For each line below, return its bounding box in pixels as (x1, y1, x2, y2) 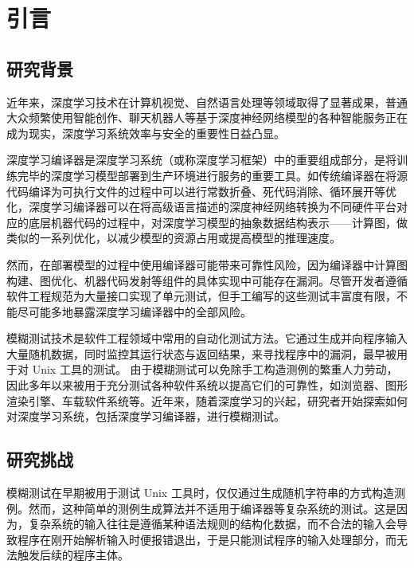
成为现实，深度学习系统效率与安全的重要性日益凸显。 (6, 124, 285, 141)
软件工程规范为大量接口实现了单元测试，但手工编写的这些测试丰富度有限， (6, 288, 396, 304)
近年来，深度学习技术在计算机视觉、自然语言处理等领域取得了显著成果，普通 (6, 93, 408, 110)
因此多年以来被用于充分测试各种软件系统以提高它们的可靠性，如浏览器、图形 (6, 377, 408, 394)
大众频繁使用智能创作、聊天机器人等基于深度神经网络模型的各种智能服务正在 (6, 109, 408, 126)
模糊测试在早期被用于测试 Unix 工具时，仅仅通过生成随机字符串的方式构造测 (6, 484, 405, 501)
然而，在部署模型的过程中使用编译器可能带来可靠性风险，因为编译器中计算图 (6, 256, 408, 272)
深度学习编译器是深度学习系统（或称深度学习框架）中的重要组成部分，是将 (6, 151, 396, 168)
